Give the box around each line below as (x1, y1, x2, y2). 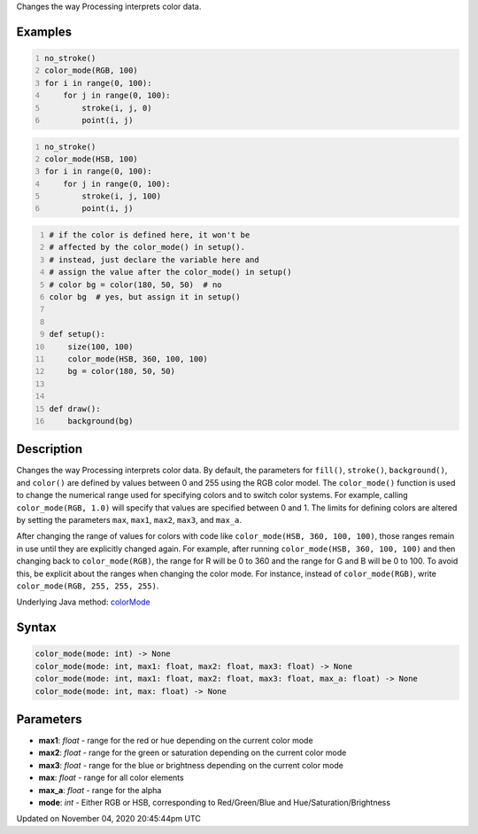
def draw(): (49, 403, 101, 414)
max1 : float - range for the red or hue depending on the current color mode (38, 736, 313, 745)
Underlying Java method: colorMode (16, 596, 150, 607)
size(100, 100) (67, 341, 134, 352)
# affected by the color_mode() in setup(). (49, 242, 245, 253)
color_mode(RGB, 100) (44, 66, 139, 75)
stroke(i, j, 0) (81, 103, 152, 113)
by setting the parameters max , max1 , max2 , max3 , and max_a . (16, 514, 243, 525)
